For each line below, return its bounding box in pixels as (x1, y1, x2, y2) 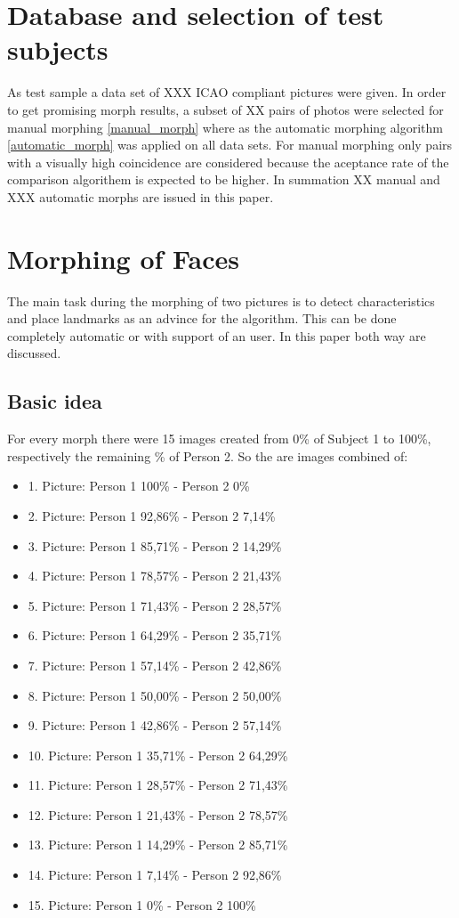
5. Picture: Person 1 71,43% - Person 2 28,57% (28, 596, 282, 614)
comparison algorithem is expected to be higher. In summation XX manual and (7, 170, 440, 189)
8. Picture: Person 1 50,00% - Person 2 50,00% (28, 686, 282, 704)
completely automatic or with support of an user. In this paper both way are (7, 326, 426, 345)
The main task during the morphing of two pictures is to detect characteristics (7, 291, 435, 310)
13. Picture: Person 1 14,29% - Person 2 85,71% (28, 835, 288, 854)
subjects (7, 31, 109, 68)
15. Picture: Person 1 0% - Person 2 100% (28, 895, 256, 914)
